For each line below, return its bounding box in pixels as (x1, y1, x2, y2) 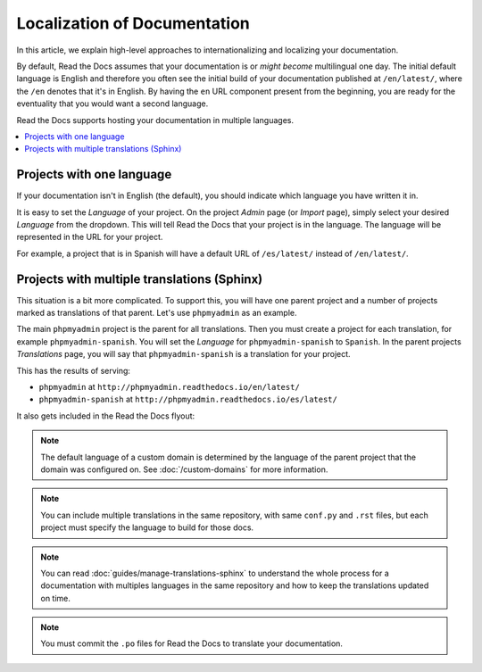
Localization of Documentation (16, 13, 250, 33)
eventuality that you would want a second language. (16, 98, 209, 109)
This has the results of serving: (16, 365, 131, 376)
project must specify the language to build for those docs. (40, 522, 254, 533)
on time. (40, 593, 71, 603)
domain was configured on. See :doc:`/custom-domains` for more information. (40, 464, 328, 475)
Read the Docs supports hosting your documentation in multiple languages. (16, 114, 295, 125)
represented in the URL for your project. (16, 232, 163, 243)
